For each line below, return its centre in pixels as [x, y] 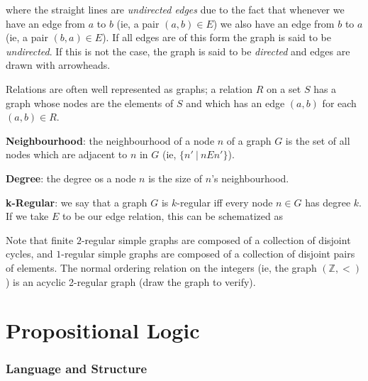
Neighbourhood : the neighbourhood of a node [110, 140]
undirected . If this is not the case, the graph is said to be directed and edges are [178, 51]
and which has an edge [235, 103]
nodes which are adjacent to [67, 154]
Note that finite [40, 239]
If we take [27, 216]
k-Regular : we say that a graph [77, 202]
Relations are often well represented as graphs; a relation [129, 88]
